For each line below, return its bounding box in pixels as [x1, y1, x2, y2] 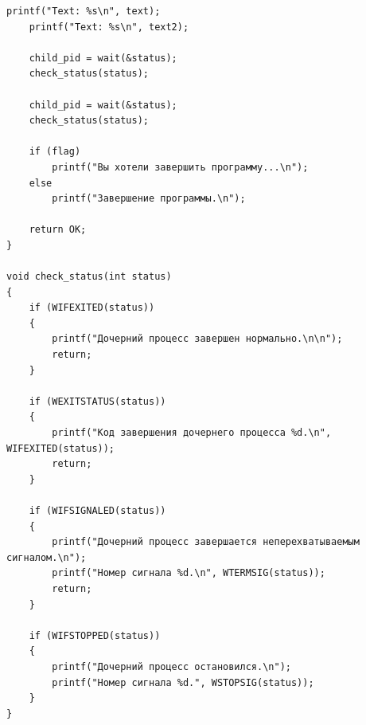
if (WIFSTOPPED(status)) [29, 629, 161, 641]
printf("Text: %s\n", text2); [29, 21, 189, 33]
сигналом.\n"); [6, 551, 87, 563]
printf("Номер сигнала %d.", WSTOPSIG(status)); [52, 676, 314, 688]
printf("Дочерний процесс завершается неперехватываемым [52, 536, 360, 548]
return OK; [29, 224, 87, 236]
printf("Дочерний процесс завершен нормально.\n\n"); [52, 333, 343, 345]
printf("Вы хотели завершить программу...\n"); [52, 161, 309, 173]
